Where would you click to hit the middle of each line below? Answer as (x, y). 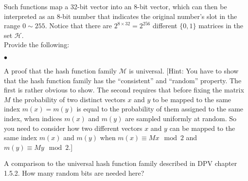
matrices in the (221, 26)
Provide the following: (37, 45)
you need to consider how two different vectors (73, 128)
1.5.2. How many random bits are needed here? (74, 172)
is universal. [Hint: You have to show (184, 70)
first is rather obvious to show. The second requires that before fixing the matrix (124, 90)
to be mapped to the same (192, 99)
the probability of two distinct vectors (69, 99)
